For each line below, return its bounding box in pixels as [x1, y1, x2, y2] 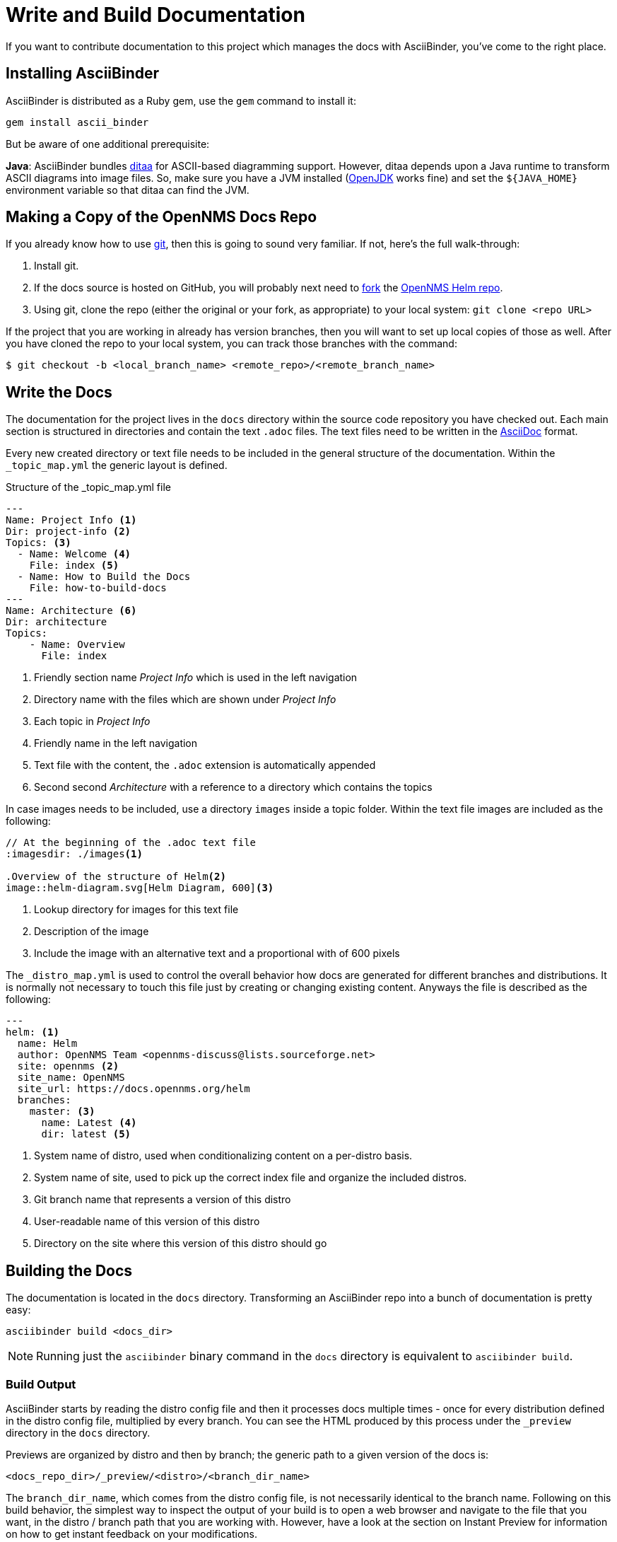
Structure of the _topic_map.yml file [6, 481, 171, 494]
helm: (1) [6, 1026, 59, 1038]
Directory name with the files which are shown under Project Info [34, 693, 336, 706]
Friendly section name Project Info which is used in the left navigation [34, 671, 358, 684]
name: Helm [17, 1038, 78, 1050]
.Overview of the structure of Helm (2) [6, 871, 226, 883]
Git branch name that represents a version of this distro [34, 1193, 291, 1206]
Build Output [6, 1376, 76, 1391]
